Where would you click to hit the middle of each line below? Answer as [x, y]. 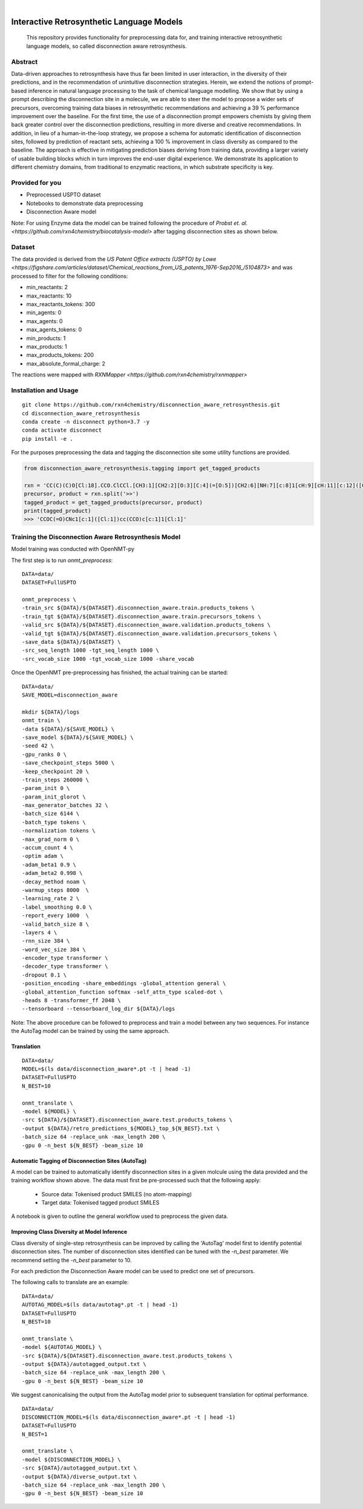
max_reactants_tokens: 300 [61, 304]
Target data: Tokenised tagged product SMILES [100, 1203]
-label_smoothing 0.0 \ [57, 907]
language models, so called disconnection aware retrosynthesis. [106, 46]
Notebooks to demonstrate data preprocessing [85, 203]
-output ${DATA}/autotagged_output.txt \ [84, 1364]
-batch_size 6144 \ [51, 814]
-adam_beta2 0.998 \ [52, 873]
